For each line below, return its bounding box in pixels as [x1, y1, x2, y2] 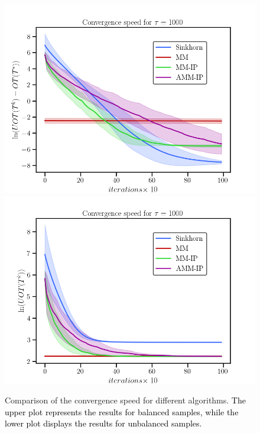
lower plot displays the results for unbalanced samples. [5, 417, 202, 429]
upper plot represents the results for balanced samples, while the [5, 405, 239, 418]
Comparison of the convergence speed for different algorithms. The [5, 394, 246, 406]
